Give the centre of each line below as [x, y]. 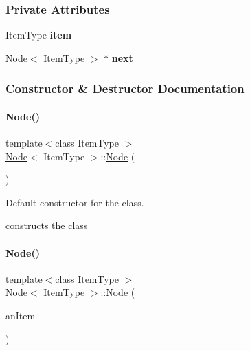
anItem [21, 315]
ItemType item [39, 35]
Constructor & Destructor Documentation [125, 88]
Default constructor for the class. [75, 202]
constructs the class [47, 225]
